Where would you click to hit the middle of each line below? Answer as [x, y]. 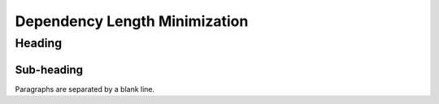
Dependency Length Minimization [132, 21]
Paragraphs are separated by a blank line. [85, 89]
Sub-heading [49, 69]
